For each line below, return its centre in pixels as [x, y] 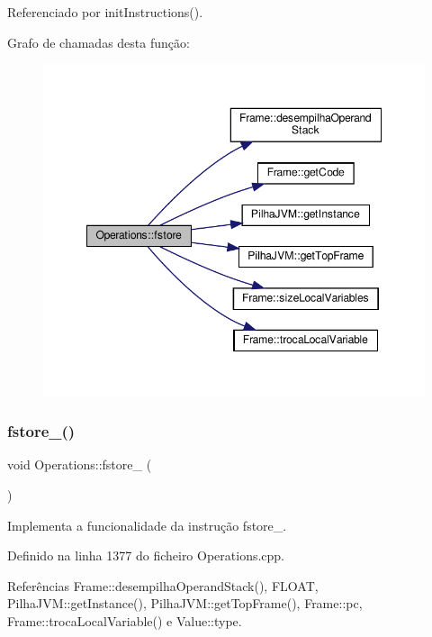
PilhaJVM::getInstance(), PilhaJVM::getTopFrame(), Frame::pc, [185, 603]
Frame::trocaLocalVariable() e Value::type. [125, 621]
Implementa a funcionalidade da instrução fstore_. [147, 525]
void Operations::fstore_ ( [80, 464]
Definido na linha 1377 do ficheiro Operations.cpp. [146, 555]
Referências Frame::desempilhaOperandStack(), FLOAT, [163, 585]
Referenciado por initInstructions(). [105, 12]
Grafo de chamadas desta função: [99, 42]
